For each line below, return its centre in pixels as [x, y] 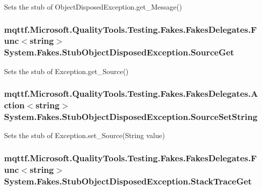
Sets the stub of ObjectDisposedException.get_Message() [93, 7]
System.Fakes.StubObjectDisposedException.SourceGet [119, 52]
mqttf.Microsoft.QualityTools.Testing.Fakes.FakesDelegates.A [131, 93]
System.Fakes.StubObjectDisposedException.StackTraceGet [128, 181]
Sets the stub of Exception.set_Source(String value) [85, 135]
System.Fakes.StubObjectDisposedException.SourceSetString [131, 117]
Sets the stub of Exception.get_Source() [66, 71]
